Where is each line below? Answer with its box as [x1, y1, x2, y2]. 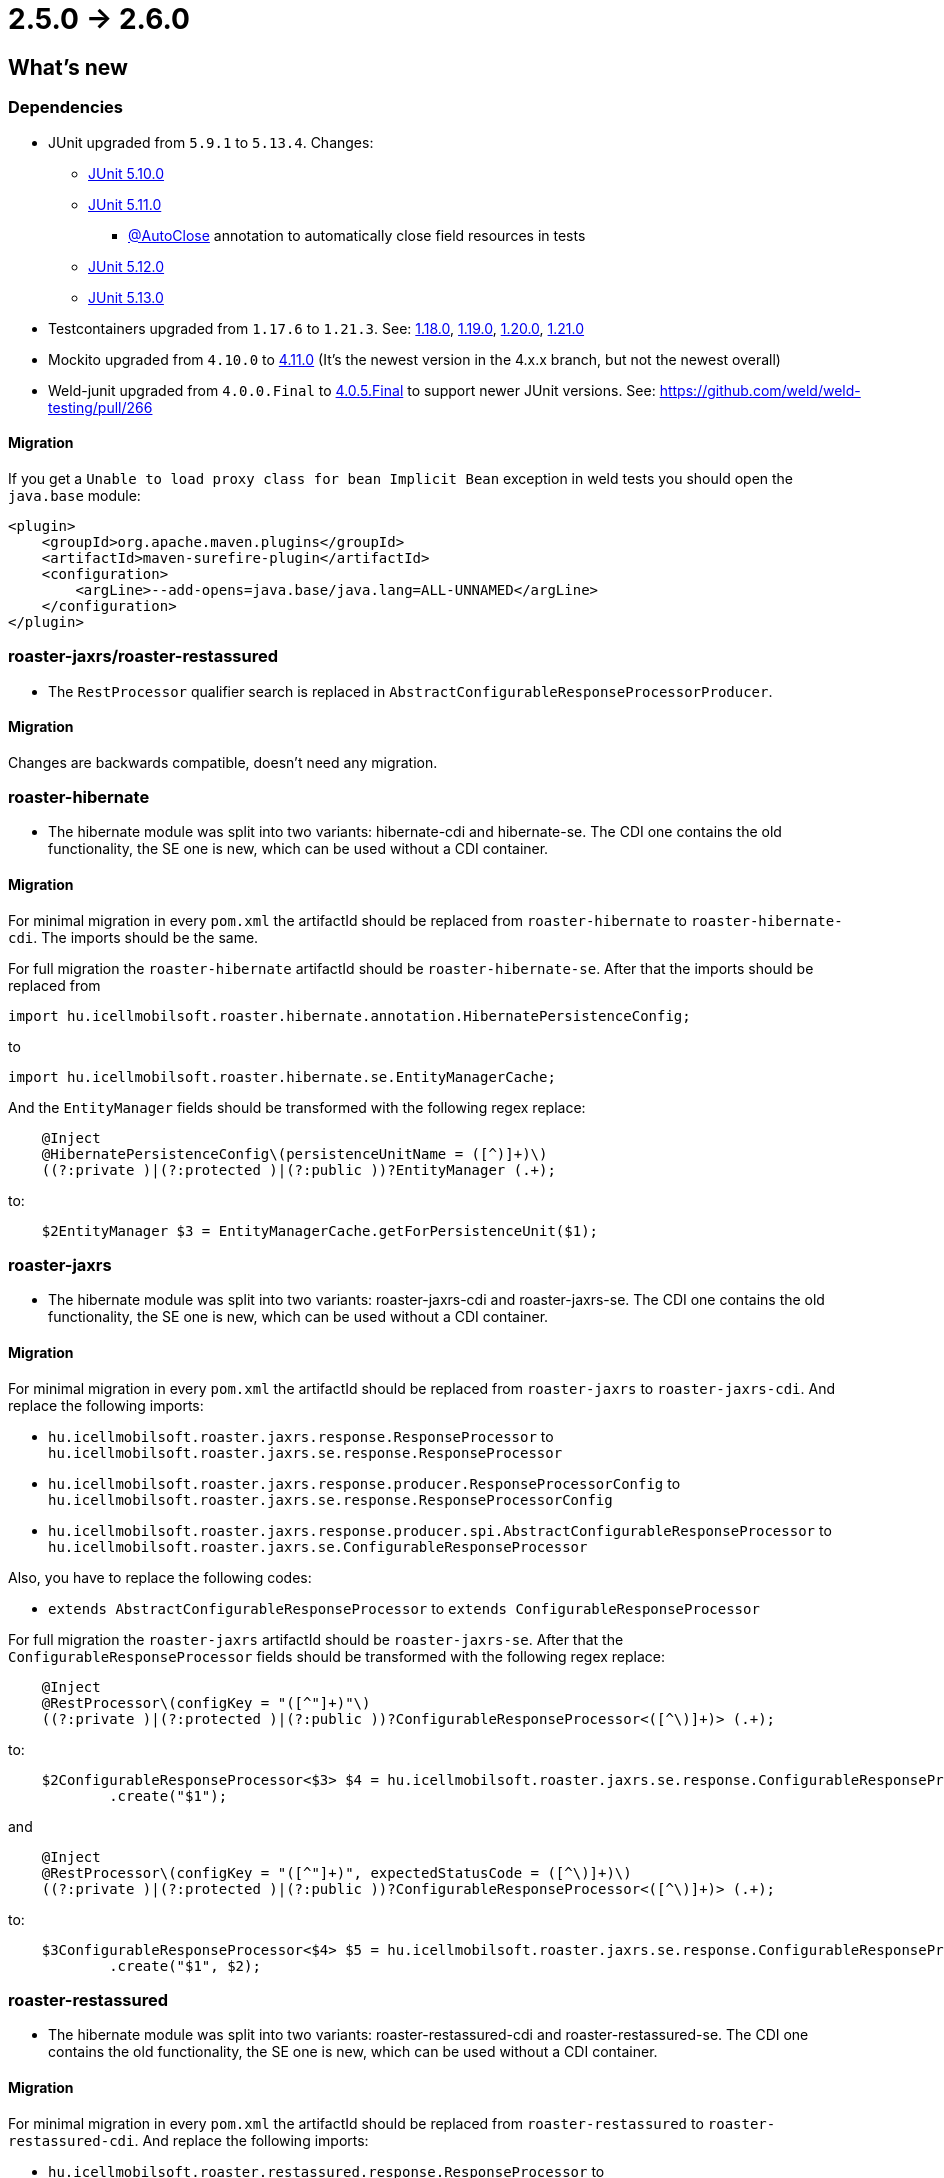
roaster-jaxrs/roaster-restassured [8, 646, 278, 667]
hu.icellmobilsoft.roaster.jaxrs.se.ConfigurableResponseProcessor [48, 1538, 588, 1555]
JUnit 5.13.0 [88, 288, 164, 306]
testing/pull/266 [48, 398, 153, 416]
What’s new [8, 54, 128, 80]
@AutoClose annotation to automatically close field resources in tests [128, 226, 586, 244]
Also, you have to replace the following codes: [8, 1568, 312, 1586]
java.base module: [8, 486, 141, 504]
